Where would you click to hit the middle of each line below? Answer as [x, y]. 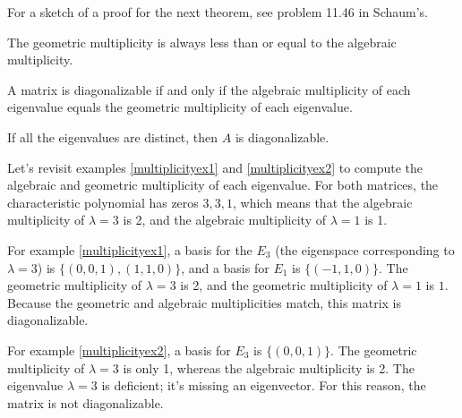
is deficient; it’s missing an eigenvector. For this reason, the [264, 385]
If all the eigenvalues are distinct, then [113, 136]
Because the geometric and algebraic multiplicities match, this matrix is [205, 302]
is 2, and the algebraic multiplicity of [224, 220]
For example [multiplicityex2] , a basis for [119, 350]
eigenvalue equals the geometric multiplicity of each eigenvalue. [180, 107]
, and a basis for [225, 267]
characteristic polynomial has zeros [103, 202]
